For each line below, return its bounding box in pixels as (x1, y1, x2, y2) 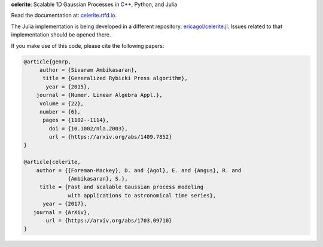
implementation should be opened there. (11, 31, 111, 38)
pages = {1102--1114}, (42, 117, 109, 124)
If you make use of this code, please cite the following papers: (11, 42, 164, 49)
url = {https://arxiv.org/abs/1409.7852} (48, 133, 172, 141)
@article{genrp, (23, 58, 72, 65)
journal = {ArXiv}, (33, 209, 90, 215)
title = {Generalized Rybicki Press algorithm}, (42, 75, 188, 82)
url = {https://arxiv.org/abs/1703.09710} (45, 217, 172, 224)
